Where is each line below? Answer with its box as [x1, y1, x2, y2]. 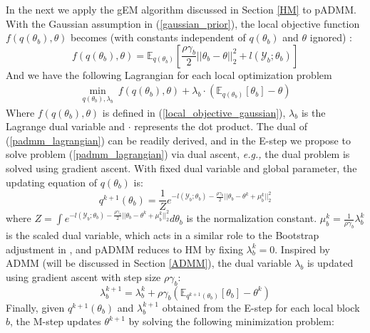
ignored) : [309, 30, 352, 45]
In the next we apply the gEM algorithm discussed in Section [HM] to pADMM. [6, 2, 356, 16]
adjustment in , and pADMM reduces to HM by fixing [6, 241, 243, 256]
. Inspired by [274, 241, 330, 256]
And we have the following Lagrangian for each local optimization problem [6, 67, 332, 82]
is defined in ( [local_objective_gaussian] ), [102, 105, 286, 120]
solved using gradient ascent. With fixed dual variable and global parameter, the [6, 161, 357, 175]
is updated [307, 255, 354, 270]
